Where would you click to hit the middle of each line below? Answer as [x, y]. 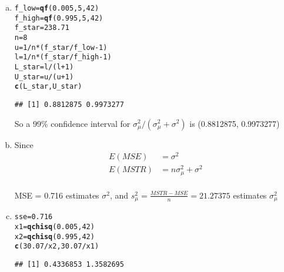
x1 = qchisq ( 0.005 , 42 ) [54, 226]
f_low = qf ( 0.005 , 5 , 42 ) [57, 8]
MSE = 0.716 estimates [57, 195]
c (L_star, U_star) [48, 87]
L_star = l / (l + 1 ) [44, 67]
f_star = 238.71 [42, 28]
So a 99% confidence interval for [72, 123]
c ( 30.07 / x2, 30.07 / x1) [57, 246]
